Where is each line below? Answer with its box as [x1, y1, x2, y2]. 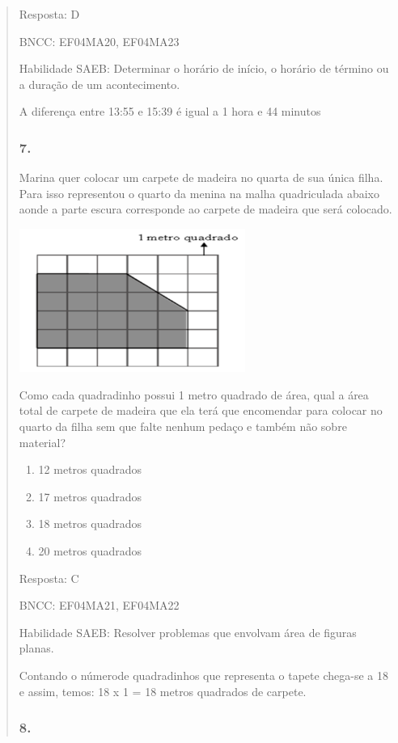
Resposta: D [19, 6, 80, 22]
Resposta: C [19, 569, 79, 586]
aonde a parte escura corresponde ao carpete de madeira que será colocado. [19, 201, 392, 217]
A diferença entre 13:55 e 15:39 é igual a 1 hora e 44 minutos [19, 103, 321, 120]
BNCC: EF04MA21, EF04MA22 [19, 597, 180, 614]
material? [19, 433, 66, 450]
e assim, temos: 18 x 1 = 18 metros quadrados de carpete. [19, 682, 307, 699]
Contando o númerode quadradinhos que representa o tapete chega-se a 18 [19, 666, 388, 683]
